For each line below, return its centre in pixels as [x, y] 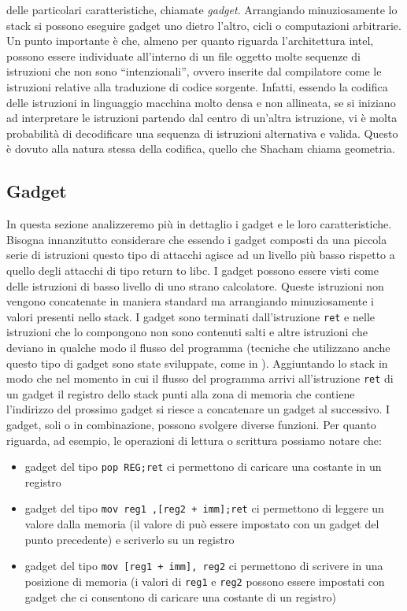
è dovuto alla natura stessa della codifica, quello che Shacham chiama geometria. [201, 148]
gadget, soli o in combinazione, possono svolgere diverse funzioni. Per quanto [191, 424]
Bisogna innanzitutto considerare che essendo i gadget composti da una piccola [197, 239]
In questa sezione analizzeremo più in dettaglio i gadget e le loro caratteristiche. [199, 224]
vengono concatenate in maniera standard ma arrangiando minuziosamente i [190, 301]
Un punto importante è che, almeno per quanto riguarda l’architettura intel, [190, 41]
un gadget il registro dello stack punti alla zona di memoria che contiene [181, 393]
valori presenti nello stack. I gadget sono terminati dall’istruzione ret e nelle [191, 316]
